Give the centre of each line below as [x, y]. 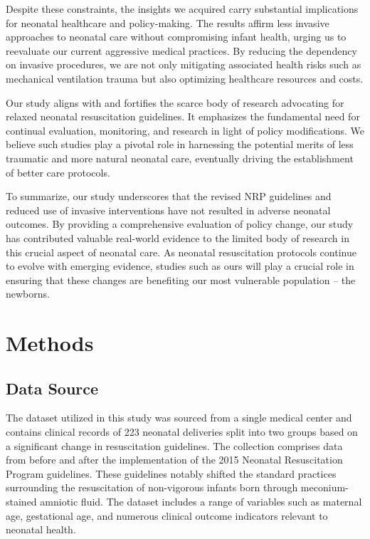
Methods [50, 343]
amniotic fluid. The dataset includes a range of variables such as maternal [201, 502]
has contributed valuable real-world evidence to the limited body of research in [178, 237]
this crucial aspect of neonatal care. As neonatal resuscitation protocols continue [181, 252]
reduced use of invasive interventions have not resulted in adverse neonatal [168, 210]
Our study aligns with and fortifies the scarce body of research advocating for [175, 102]
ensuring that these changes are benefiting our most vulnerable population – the [181, 279]
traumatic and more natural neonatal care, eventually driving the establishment [180, 158]
